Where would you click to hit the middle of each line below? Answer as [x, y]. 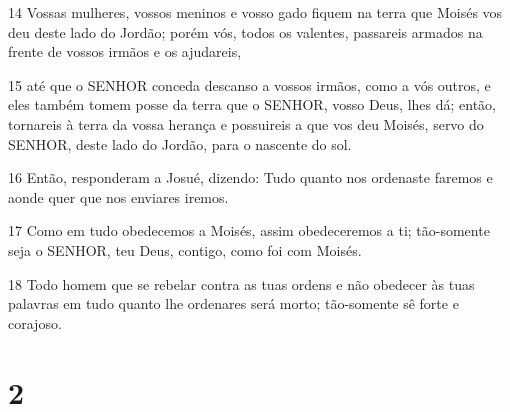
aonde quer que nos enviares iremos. [118, 196]
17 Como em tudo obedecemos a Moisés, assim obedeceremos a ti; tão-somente [249, 230]
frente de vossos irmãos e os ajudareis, [125, 51]
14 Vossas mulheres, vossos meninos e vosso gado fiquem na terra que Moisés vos [255, 12]
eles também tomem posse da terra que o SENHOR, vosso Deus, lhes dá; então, [252, 104]
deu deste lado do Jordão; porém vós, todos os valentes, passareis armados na [245, 31]
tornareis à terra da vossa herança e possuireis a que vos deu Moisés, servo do [246, 123]
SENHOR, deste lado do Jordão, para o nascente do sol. [180, 143]
